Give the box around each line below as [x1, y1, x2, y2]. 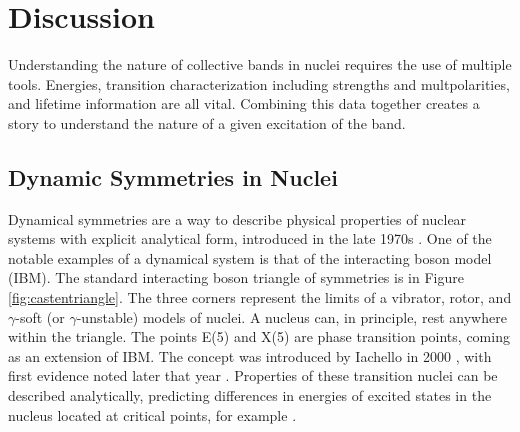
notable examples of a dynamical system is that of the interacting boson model [8, 247, 492, 268]
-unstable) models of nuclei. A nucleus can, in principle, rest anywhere [76, 306, 507, 327]
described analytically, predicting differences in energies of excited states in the [8, 385, 492, 406]
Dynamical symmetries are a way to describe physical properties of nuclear [8, 208, 467, 229]
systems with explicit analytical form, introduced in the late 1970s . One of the [8, 228, 492, 249]
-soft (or [15, 306, 65, 327]
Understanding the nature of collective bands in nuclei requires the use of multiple [8, 54, 512, 75]
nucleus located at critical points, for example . [8, 404, 297, 425]
